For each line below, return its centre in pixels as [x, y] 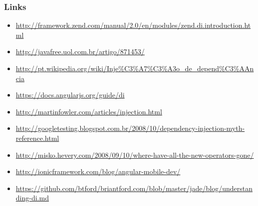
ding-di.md [32, 198]
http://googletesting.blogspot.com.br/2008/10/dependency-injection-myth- [130, 128]
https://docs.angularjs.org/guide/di [70, 95]
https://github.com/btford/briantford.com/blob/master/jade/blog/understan [134, 188]
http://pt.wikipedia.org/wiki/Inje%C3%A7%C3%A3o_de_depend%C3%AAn [135, 68]
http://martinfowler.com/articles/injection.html [89, 111]
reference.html [37, 138]
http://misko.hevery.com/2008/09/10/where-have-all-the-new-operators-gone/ [135, 154]
